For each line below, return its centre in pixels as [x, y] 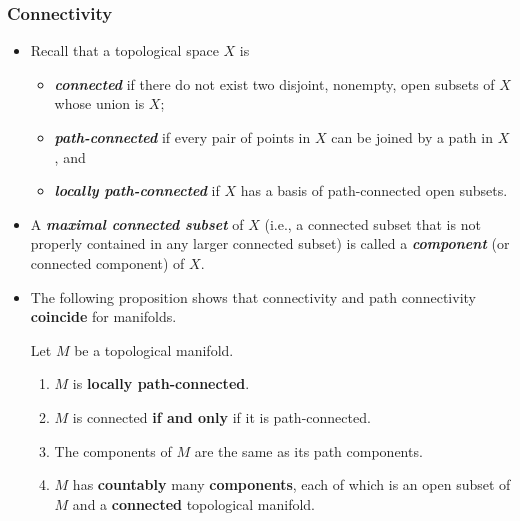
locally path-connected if [137, 190]
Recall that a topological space [124, 50]
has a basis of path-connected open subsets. [374, 190]
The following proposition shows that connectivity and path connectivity [253, 296]
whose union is [99, 103]
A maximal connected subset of [137, 223]
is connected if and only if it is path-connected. [221, 416]
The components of [113, 450]
